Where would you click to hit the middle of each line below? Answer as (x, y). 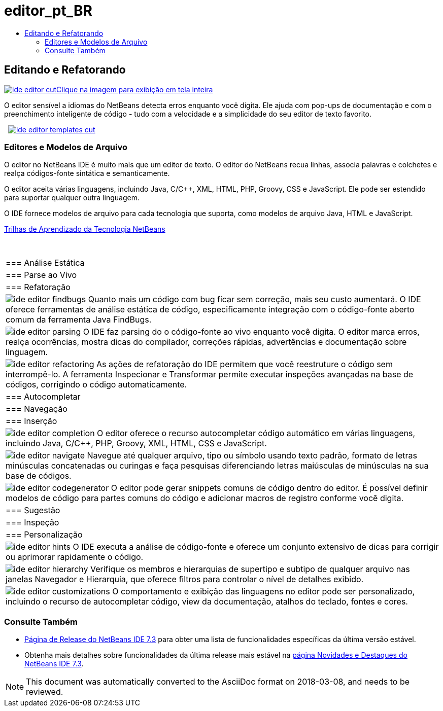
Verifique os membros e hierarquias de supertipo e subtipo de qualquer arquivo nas (250, 569)
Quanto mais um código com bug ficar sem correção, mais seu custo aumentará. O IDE (254, 299)
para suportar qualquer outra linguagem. (72, 198)
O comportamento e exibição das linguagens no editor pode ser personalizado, (264, 592)
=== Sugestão (33, 510)
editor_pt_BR (48, 11)
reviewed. (45, 692)
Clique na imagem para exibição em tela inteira (135, 89)
